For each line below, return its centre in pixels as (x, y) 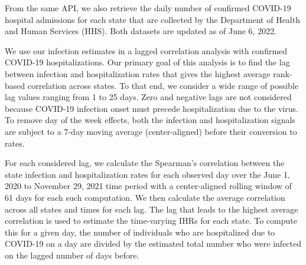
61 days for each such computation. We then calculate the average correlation (145, 197)
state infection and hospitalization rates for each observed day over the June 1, (147, 174)
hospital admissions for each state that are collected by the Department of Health (152, 19)
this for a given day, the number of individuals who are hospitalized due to (140, 232)
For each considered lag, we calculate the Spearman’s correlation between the (145, 163)
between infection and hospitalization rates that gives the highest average (138, 73)
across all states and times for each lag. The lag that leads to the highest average (152, 209)
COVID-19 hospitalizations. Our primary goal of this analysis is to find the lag (147, 62)
